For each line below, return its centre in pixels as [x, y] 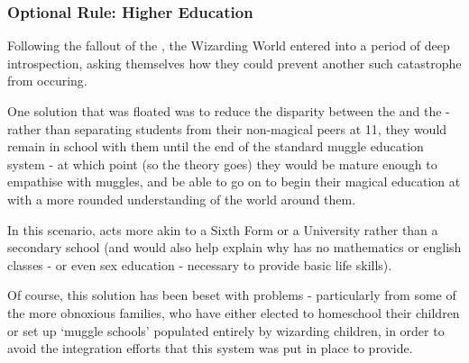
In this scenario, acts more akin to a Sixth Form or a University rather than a [223, 229]
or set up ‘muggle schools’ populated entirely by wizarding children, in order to [226, 330]
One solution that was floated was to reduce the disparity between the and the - [229, 111]
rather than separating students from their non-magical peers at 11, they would [227, 128]
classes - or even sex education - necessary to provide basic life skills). [200, 264]
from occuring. [47, 81]
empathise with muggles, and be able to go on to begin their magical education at [234, 181]
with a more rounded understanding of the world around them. [182, 199]
